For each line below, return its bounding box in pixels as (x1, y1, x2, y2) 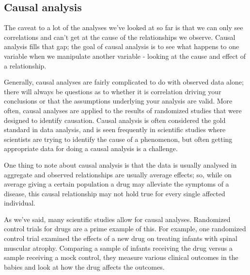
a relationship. (4, 60, 47, 70)
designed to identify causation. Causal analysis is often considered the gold (4, 115, 226, 125)
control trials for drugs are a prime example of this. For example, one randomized (4, 223, 246, 234)
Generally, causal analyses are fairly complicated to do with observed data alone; (4, 77, 244, 87)
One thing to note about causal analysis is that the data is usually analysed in (4, 159, 237, 170)
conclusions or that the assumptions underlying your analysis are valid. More (4, 96, 233, 106)
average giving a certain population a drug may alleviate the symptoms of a (4, 179, 229, 189)
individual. (4, 198, 35, 208)
